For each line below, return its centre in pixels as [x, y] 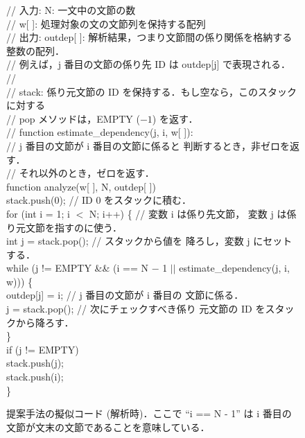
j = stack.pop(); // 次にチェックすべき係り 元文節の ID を [136, 309]
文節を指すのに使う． [73, 227]
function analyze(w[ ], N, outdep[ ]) [81, 186]
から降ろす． [45, 322]
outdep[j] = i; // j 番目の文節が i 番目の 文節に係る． [125, 295]
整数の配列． [35, 50]
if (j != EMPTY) [43, 349]
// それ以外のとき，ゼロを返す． [80, 173]
